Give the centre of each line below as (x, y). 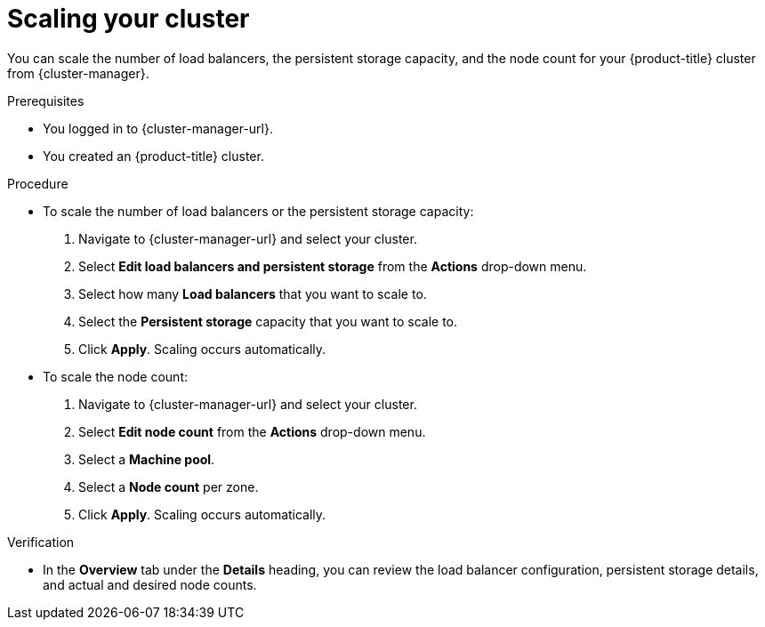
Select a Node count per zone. (169, 486)
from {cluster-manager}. (78, 73)
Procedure (38, 183)
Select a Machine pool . (147, 459)
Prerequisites (46, 100)
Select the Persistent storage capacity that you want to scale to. (268, 321)
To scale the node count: (116, 376)
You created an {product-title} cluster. (153, 156)
